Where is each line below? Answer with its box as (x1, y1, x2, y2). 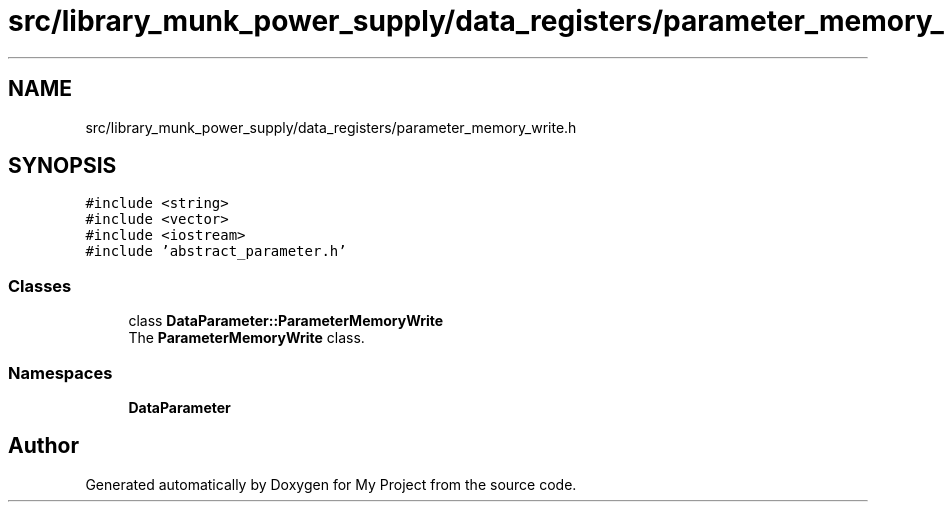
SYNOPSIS (8, 153, 117, 179)
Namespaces (8, 362, 113, 383)
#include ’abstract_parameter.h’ (85, 243, 347, 260)
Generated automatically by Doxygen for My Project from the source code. (85, 475, 577, 493)
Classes (8, 275, 72, 296)
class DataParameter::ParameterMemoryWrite (128, 312, 444, 330)
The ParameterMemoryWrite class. (128, 329, 365, 347)
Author (8, 433, 79, 459)
